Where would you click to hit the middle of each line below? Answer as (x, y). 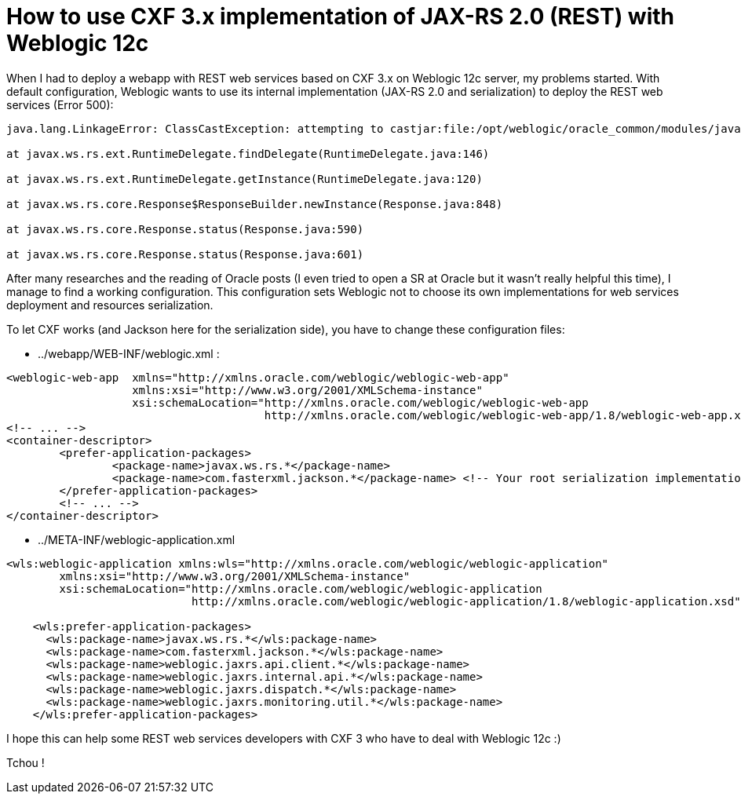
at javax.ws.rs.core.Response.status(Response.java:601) (185, 254)
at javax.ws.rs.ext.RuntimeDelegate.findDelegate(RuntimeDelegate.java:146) (248, 153)
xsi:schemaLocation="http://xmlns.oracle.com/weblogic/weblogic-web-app (360, 402)
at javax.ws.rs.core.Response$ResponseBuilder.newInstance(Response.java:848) (255, 204)
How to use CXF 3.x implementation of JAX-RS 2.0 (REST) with (340, 16)
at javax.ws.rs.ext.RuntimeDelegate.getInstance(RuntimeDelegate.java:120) (245, 179)
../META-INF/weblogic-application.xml (137, 539)
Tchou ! (26, 762)
